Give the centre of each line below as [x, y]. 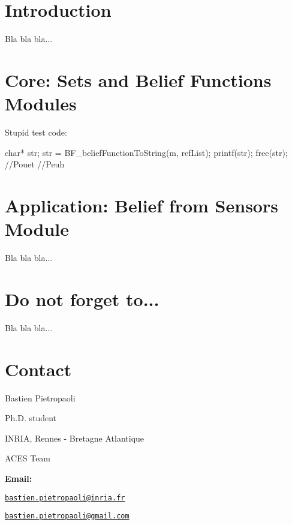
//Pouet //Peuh [35, 164]
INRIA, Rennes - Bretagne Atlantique [75, 438]
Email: [19, 478]
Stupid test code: [36, 132]
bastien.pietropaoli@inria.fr [65, 498]
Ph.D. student [31, 418]
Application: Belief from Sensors [142, 205]
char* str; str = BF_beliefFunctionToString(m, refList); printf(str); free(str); [146, 152]
